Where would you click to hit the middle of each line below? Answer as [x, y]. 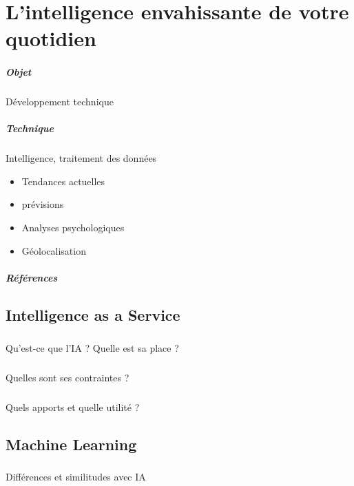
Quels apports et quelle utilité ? [73, 406]
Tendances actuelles [63, 181]
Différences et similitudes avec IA [76, 477]
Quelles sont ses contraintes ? [67, 377]
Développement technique [60, 102]
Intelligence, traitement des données [81, 158]
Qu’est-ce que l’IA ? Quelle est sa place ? [92, 347]
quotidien [51, 38]
